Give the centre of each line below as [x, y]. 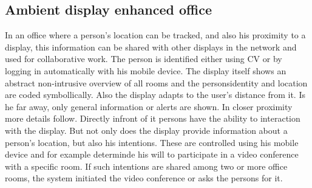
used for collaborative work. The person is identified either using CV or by [144, 59]
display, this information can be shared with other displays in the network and [151, 47]
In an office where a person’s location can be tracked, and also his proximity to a [155, 35]
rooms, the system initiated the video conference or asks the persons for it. [144, 178]
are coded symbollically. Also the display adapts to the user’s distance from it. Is [155, 95]
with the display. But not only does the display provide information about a [146, 130]
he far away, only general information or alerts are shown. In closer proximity [149, 106]
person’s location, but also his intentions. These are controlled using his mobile [152, 142]
